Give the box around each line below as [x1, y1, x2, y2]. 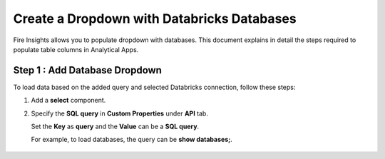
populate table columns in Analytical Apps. [13, 45, 139, 53]
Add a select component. [31, 96, 106, 105]
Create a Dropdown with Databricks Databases [13, 11, 297, 26]
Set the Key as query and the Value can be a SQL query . [31, 122, 200, 131]
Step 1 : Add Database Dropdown [13, 64, 162, 76]
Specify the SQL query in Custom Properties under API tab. [31, 109, 208, 118]
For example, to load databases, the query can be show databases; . [31, 135, 233, 144]
